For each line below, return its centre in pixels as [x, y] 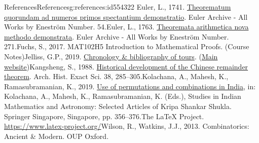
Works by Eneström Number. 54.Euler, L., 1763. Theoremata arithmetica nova [126, 27]
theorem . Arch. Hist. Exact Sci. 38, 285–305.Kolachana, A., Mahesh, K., [116, 76]
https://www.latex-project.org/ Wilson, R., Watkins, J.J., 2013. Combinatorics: [127, 126]
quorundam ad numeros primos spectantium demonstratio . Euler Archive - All [126, 16]
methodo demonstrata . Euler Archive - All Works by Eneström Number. [117, 36]
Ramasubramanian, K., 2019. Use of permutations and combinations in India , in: [130, 86]
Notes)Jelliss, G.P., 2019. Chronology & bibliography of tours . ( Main [111, 56]
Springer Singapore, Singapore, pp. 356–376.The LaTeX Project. [104, 116]
